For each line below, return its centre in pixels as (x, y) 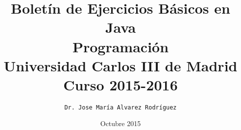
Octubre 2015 (120, 123)
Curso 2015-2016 (120, 84)
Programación (120, 46)
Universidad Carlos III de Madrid (120, 65)
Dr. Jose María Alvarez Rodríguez (120, 107)
